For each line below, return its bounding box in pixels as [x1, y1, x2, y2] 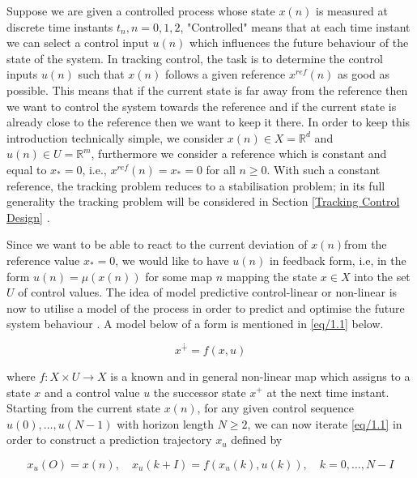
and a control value [44, 383, 140, 400]
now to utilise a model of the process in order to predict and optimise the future [6, 299, 405, 316]
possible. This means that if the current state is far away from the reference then [6, 81, 408, 98]
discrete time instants [6, 18, 113, 35]
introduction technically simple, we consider [6, 129, 224, 146]
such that [78, 66, 125, 83]
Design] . [6, 208, 50, 225]
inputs [6, 66, 38, 83]
